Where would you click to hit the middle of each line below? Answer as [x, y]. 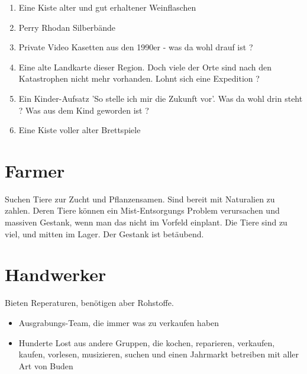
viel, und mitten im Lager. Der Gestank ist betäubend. [104, 233]
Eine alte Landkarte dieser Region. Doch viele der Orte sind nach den [145, 67]
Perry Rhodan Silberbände [67, 27]
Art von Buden [46, 365]
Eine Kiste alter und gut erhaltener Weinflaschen [107, 7]
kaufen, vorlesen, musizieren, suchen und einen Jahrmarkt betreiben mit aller [159, 354]
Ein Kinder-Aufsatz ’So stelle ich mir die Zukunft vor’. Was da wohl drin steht [161, 98]
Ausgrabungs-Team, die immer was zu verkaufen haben [119, 322]
